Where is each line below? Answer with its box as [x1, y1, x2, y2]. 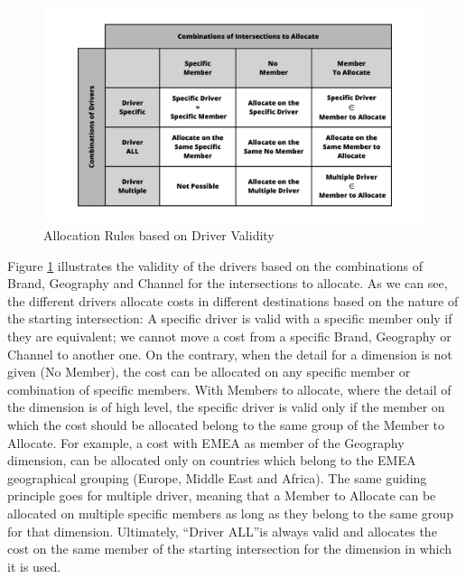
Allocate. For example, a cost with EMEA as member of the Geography [7, 433, 405, 452]
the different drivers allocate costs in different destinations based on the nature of [7, 291, 459, 310]
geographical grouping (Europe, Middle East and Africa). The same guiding [7, 468, 427, 487]
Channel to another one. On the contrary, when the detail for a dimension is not [7, 344, 452, 363]
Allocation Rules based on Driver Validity [43, 226, 275, 245]
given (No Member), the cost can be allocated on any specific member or [7, 362, 411, 381]
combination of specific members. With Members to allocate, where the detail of [7, 379, 452, 398]
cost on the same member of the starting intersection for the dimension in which [7, 539, 452, 558]
